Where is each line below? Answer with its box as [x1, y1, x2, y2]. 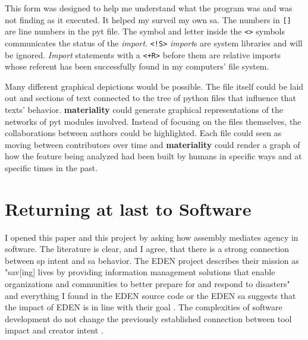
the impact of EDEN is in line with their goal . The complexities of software [5, 301, 282, 313]
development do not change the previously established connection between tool [5, 312, 292, 325]
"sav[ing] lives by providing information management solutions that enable [5, 266, 275, 278]
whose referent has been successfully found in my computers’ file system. [5, 60, 269, 73]
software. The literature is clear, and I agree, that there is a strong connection [5, 243, 290, 255]
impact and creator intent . [5, 324, 103, 336]
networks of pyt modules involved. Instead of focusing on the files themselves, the [5, 115, 301, 127]
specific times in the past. [5, 161, 98, 174]
